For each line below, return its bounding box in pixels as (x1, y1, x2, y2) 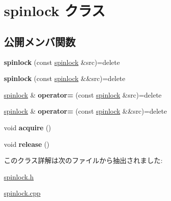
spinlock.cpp (4, 188, 41, 198)
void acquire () (4, 122, 51, 132)
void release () (4, 139, 50, 149)
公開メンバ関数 (4, 34, 76, 49)
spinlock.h (4, 171, 34, 181)
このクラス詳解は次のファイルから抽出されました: (4, 155, 163, 165)
